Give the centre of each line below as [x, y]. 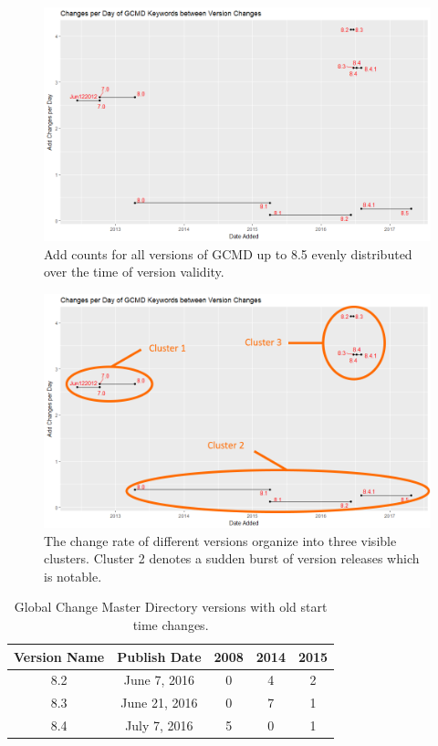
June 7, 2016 [159, 680]
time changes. [171, 624]
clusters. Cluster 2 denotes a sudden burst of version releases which [232, 558]
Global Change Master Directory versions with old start [171, 607]
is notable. [73, 576]
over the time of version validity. [134, 272]
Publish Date [159, 656]
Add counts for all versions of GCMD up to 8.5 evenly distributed [228, 253]
